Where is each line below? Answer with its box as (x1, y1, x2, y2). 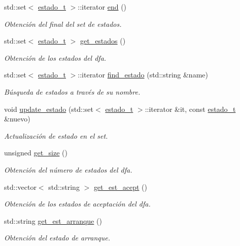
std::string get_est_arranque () (4, 215, 102, 226)
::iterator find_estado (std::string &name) (78, 69, 208, 80)
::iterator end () (78, 2, 127, 12)
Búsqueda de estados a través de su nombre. (4, 86, 141, 97)
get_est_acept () (93, 181, 147, 192)
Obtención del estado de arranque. (4, 232, 110, 243)
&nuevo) (4, 113, 30, 124)
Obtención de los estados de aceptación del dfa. (4, 198, 151, 209)
